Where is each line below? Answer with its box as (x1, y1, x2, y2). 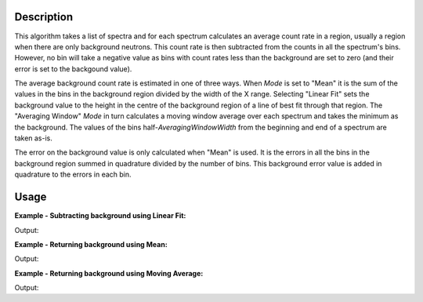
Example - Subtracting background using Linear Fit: (14, 211, 186, 220)
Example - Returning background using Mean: (14, 239, 168, 249)
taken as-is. (14, 133, 52, 143)
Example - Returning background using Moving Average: (14, 268, 204, 278)
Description (14, 10, 74, 24)
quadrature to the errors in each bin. (14, 169, 132, 180)
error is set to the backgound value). (14, 64, 132, 74)
